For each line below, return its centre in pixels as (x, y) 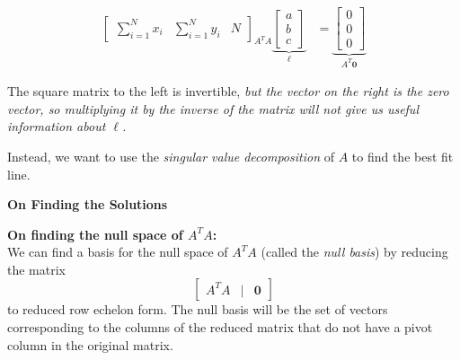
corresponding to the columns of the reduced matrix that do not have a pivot (220, 327)
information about (57, 126)
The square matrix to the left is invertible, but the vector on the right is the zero (228, 91)
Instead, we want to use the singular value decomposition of (171, 156)
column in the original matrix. (90, 344)
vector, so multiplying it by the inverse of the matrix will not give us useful (213, 108)
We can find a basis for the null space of (118, 252)
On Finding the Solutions (88, 204)
